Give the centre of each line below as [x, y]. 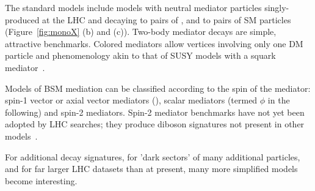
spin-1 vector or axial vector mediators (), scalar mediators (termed [131, 100]
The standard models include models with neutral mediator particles [133, 7]
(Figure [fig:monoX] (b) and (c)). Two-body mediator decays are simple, [141, 32]
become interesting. [41, 180]
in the [279, 100]
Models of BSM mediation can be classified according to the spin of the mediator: [158, 88]
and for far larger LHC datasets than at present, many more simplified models [151, 169]
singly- [277, 7]
